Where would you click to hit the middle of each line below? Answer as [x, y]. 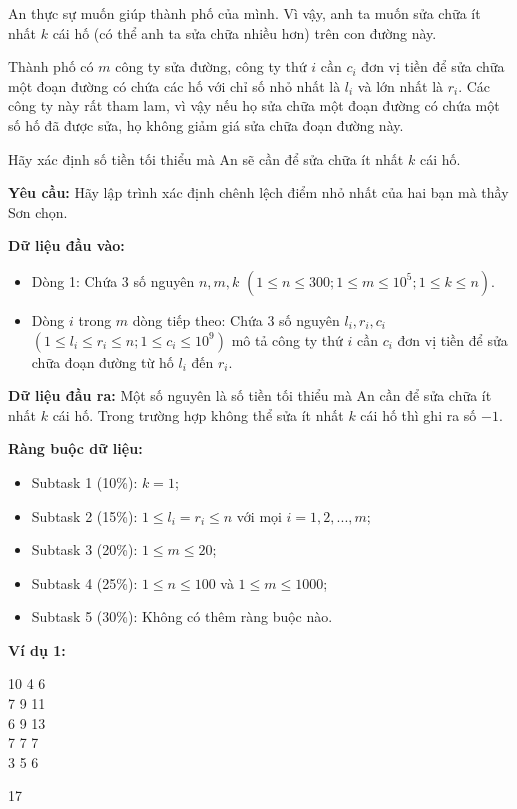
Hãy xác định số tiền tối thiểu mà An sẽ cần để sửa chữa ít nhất [206, 158]
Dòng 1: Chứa [74, 280]
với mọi [259, 515]
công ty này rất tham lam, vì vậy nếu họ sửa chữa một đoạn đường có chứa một [254, 105]
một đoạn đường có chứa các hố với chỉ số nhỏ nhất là [174, 85]
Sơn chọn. [38, 211]
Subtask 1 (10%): [84, 481]
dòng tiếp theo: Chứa [197, 319]
